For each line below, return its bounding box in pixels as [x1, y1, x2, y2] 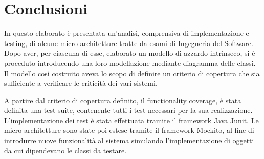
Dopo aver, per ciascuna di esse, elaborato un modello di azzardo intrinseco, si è [4, 48, 255, 58]
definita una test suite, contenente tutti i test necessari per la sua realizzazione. [4, 105, 253, 116]
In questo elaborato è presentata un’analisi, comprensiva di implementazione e [4, 28, 249, 38]
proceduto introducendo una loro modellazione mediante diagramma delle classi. [4, 57, 256, 68]
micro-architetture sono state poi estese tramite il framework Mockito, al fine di [4, 125, 254, 135]
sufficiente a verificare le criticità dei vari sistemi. [4, 78, 158, 88]
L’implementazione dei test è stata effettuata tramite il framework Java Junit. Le [4, 115, 259, 125]
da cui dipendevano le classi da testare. [4, 145, 127, 155]
